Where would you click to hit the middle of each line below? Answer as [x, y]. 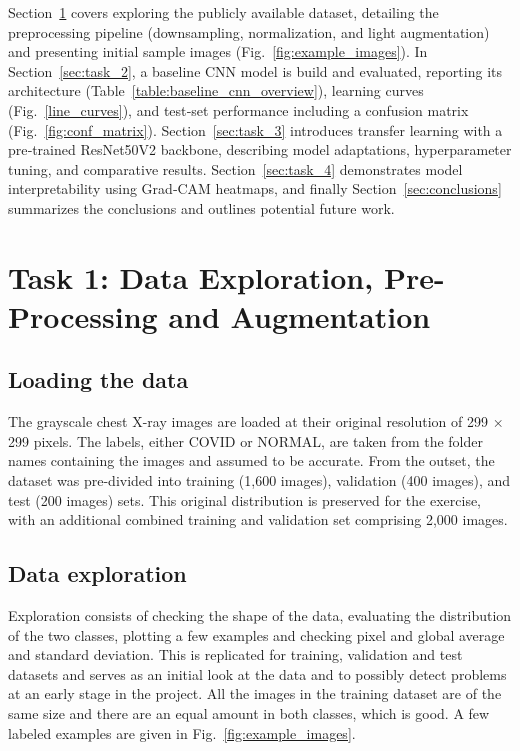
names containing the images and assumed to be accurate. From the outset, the [251, 460]
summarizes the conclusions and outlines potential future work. [201, 207]
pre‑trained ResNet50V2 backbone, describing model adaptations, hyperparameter [260, 149]
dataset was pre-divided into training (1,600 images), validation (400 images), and [259, 480]
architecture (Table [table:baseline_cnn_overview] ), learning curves [216, 90]
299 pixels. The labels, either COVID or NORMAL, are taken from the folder [245, 440]
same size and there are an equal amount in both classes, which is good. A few [249, 713]
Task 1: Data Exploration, [191, 276]
